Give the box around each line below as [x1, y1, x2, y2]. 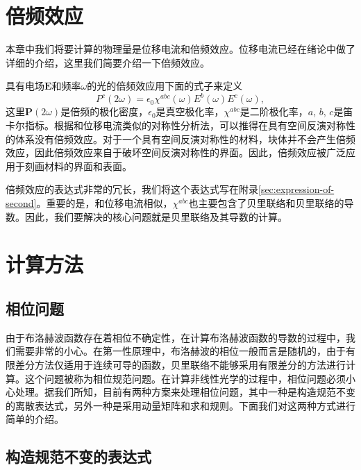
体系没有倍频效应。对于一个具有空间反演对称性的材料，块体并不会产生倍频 [15, 131, 355, 146]
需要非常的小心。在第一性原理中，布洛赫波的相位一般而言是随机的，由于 [15, 344, 346, 358]
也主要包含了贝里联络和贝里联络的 [188, 195, 344, 210]
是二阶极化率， [240, 104, 308, 119]
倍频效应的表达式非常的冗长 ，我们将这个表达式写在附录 [6, 182, 258, 196]
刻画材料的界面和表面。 [24, 158, 132, 173]
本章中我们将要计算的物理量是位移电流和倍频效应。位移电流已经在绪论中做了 [6, 42, 355, 56]
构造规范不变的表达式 [6, 446, 151, 467]
